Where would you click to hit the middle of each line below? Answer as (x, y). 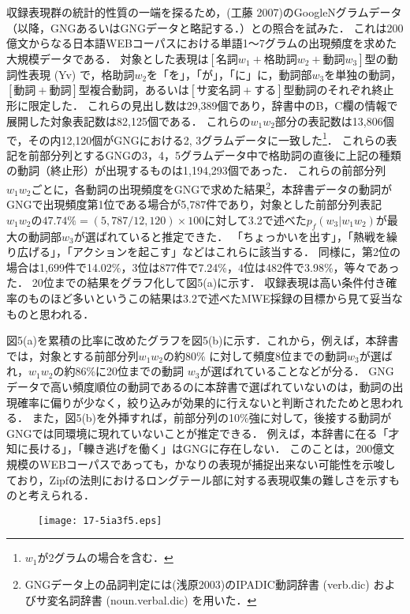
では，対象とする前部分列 (73, 355)
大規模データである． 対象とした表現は (108, 58)
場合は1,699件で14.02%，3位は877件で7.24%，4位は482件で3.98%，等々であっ (203, 267)
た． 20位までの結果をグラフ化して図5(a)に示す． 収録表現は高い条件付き (196, 283)
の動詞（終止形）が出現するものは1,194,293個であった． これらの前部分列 (196, 170)
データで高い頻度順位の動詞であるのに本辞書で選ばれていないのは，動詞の (199, 386)
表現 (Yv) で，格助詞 (81, 74)
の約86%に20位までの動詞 (119, 371)
